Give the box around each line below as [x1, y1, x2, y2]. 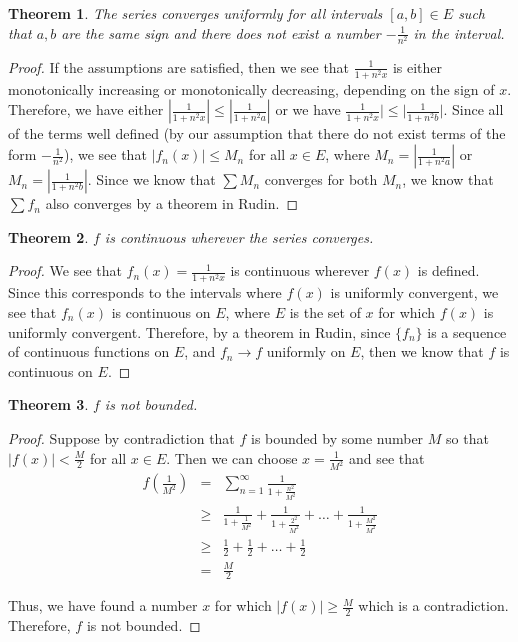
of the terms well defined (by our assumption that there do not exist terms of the [8, 123, 506, 144]
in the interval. [413, 22, 505, 43]
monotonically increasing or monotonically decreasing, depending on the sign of [8, 78, 495, 99]
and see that [348, 447, 425, 468]
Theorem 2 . [8, 226, 89, 247]
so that [446, 427, 489, 448]
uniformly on [266, 341, 346, 362]
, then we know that [360, 341, 484, 362]
